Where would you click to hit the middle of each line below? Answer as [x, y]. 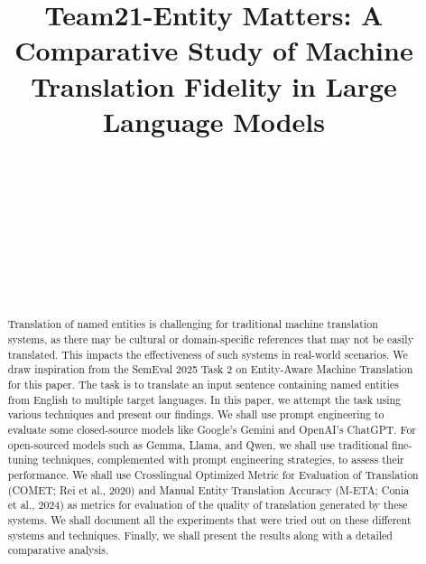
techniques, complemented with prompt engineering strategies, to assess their [223, 460]
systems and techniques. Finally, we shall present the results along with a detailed [200, 535]
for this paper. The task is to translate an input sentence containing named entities [203, 385]
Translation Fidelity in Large [214, 85]
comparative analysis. [58, 550]
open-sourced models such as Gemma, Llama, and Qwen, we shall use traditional [198, 444]
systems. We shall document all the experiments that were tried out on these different [209, 519]
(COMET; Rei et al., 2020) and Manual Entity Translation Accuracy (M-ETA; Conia [208, 489]
